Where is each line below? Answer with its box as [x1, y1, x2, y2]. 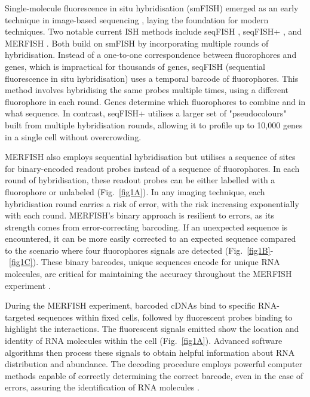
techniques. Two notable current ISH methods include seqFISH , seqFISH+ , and [5, 25, 302, 38]
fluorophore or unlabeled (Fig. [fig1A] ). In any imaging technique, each [5, 185, 265, 198]
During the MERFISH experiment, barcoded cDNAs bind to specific [5, 299, 256, 312]
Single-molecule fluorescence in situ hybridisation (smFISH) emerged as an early [5, 2, 299, 14]
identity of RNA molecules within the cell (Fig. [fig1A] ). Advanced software [5, 334, 283, 347]
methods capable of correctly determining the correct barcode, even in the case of [5, 369, 303, 381]
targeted [5, 310, 35, 323]
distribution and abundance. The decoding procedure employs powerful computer [5, 358, 303, 370]
